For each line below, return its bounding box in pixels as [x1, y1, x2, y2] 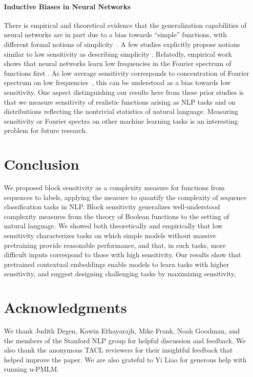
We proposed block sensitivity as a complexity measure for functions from [4, 182, 225, 193]
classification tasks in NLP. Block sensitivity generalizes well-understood [4, 201, 220, 212]
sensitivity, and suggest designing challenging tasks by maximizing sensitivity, [4, 268, 236, 279]
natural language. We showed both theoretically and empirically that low [4, 221, 223, 231]
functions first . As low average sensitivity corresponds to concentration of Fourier [4, 67, 249, 78]
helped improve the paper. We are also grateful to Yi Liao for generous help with [4, 354, 247, 364]
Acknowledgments [4, 297, 127, 317]
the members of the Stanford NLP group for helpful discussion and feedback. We [4, 335, 246, 345]
